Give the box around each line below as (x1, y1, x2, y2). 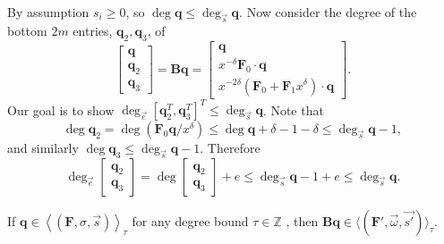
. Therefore (200, 139, 260, 157)
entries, (73, 21, 113, 39)
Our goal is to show (7, 100, 115, 119)
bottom (7, 21, 47, 39)
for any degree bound (132, 211, 249, 230)
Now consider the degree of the (246, 3, 417, 21)
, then (286, 211, 319, 230)
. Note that (262, 100, 324, 119)
